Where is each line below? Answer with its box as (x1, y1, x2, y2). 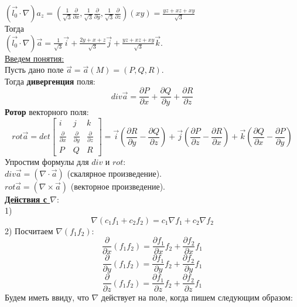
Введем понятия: (5, 52, 64, 64)
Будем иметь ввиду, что (5, 291, 89, 303)
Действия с (5, 193, 47, 205)
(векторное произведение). (70, 180, 165, 192)
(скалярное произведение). (67, 167, 162, 179)
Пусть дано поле (5, 63, 64, 76)
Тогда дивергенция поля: (5, 75, 95, 87)
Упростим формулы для (5, 155, 89, 167)
